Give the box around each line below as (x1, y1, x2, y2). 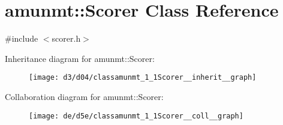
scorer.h (52, 32, 81, 45)
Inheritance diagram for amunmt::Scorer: (5, 52, 155, 64)
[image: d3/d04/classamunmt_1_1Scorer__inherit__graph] (29, 73, 257, 82)
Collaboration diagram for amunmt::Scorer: (5, 90, 164, 102)
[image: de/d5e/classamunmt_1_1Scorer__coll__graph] (29, 111, 243, 120)
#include (5, 32, 38, 45)
